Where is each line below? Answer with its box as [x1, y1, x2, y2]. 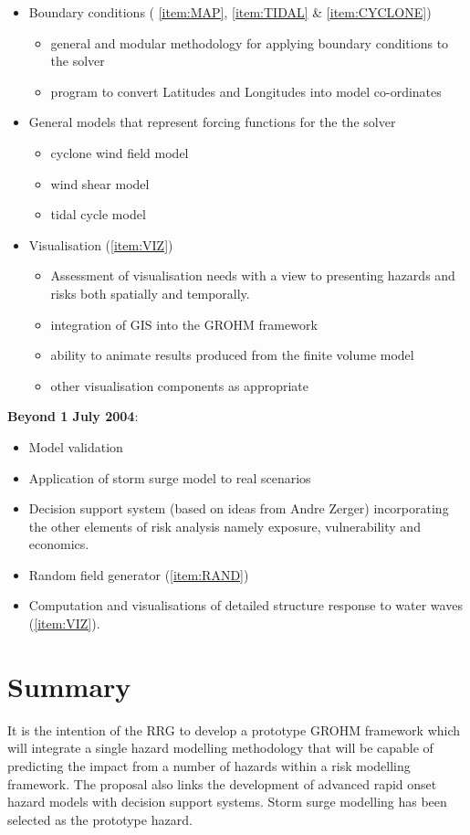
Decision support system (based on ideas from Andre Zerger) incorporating [28, 499, 449, 518]
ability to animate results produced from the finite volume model [50, 345, 414, 365]
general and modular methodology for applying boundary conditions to [50, 33, 449, 52]
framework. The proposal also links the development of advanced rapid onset [7, 774, 437, 793]
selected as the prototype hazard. [7, 809, 193, 829]
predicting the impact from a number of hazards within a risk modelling [7, 756, 411, 775]
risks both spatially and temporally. [50, 283, 250, 302]
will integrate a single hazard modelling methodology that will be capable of [7, 738, 433, 757]
